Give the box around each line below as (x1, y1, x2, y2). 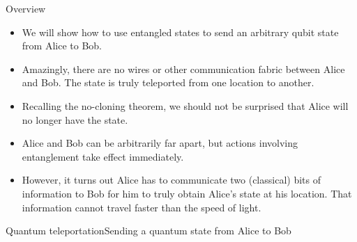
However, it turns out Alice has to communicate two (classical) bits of (22, 172, 321, 187)
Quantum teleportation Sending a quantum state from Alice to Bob (6, 223, 291, 238)
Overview (6, 1, 46, 15)
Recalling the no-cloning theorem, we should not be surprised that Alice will (22, 98, 349, 113)
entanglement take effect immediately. (22, 149, 184, 163)
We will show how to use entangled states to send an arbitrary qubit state (22, 24, 339, 39)
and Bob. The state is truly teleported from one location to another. (22, 75, 314, 90)
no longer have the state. (22, 112, 128, 127)
